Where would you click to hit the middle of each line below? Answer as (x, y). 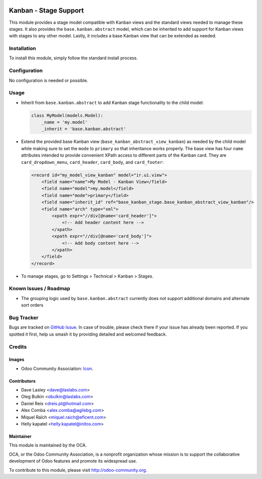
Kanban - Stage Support (47, 10)
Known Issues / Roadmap (40, 288)
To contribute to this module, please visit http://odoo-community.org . (78, 470)
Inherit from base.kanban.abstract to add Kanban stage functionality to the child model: (112, 103)
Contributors (22, 381)
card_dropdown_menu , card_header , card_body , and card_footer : (92, 162)
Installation (23, 49)
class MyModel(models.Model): (67, 115)
